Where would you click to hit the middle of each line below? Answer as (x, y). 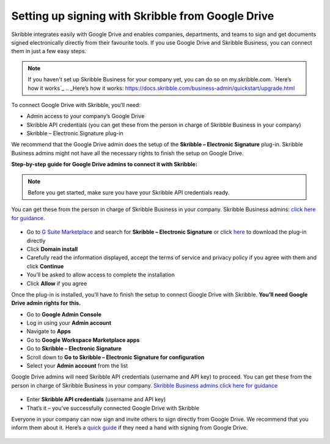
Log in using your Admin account (69, 323)
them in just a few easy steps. (49, 51)
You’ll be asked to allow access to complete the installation (101, 275)
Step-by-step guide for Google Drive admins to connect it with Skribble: (105, 165)
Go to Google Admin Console (64, 314)
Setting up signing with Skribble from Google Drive (143, 16)
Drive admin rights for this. (46, 303)
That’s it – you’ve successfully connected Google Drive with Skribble (113, 408)
